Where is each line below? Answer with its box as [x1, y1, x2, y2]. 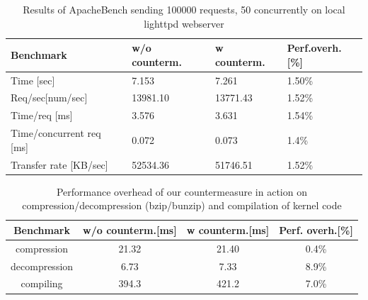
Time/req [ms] [11, 108, 73, 123]
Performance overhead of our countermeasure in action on [56, 184, 307, 199]
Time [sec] [11, 72, 55, 87]
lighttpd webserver [144, 16, 224, 30]
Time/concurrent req [11, 126, 101, 140]
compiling [21, 276, 63, 291]
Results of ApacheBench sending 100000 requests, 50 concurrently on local [23, 2, 345, 16]
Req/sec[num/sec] [11, 90, 88, 105]
